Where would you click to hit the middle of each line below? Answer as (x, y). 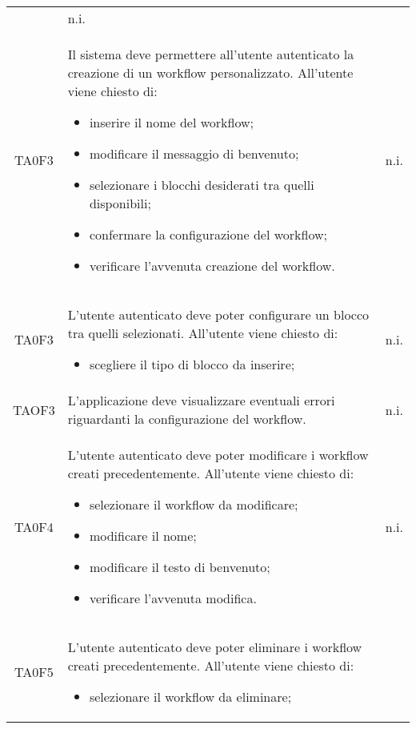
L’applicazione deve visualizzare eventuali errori (201, 400)
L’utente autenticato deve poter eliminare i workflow (215, 647)
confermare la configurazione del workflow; (208, 234)
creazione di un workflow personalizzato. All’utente (210, 72)
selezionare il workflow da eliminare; (190, 697)
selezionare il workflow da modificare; (194, 504)
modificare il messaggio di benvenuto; (194, 153)
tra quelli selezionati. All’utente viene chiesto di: (203, 333)
